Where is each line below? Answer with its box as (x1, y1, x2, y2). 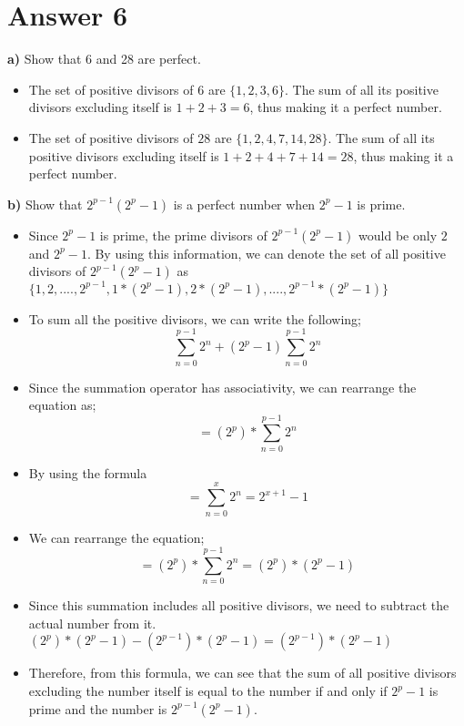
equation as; (28, 395, 96, 414)
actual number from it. (28, 613, 156, 632)
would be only (358, 225, 438, 244)
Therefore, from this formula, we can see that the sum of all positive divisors (28, 663, 457, 682)
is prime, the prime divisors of (99, 225, 267, 244)
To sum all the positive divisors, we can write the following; (28, 309, 361, 328)
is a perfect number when (173, 194, 316, 213)
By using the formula (28, 463, 147, 482)
